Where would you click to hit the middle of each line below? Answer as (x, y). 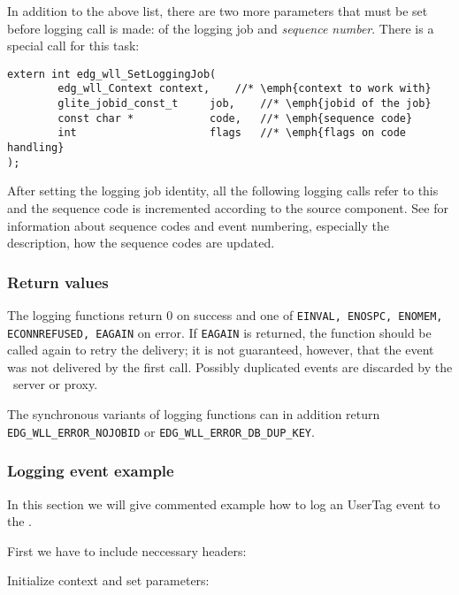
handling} (36, 148)
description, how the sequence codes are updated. (141, 243)
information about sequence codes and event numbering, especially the (198, 225)
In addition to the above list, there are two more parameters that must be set (218, 11)
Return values (58, 282)
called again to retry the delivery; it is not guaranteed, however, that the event (221, 350)
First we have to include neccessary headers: (127, 550)
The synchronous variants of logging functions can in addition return (194, 414)
